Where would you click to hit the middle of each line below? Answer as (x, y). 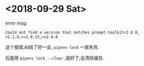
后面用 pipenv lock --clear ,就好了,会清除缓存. (55, 58)
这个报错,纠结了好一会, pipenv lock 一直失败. (52, 47)
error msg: (16, 23)
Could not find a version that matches (48, 32)
